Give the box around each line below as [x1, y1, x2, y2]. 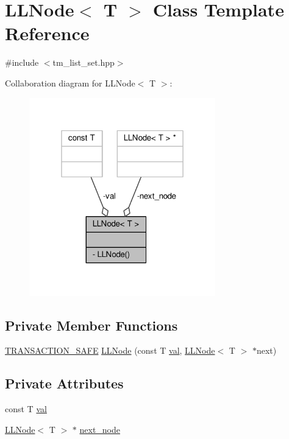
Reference [5, 21, 90, 46]
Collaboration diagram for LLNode [5, 76, 135, 89]
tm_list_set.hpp [52, 56, 115, 69]
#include [5, 56, 39, 69]
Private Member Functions [5, 315, 178, 334]
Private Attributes [5, 374, 124, 393]
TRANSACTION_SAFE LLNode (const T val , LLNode [5, 344, 215, 357]
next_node [79, 423, 121, 435]
